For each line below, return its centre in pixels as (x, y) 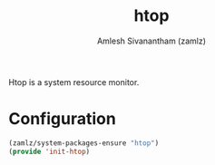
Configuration (63, 119)
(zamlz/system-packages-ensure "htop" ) (84, 143)
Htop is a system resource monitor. (74, 82)
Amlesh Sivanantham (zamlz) (151, 41)
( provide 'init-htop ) (49, 151)
